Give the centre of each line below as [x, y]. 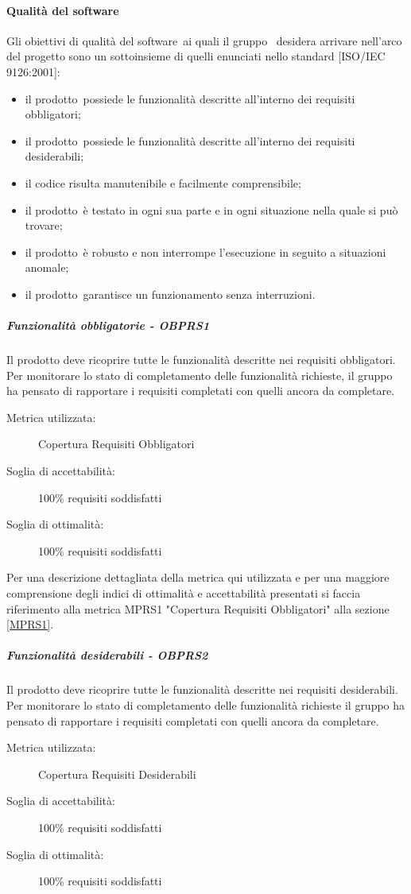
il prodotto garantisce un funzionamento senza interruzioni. [170, 294]
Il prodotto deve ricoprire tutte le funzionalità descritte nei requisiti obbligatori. [201, 360]
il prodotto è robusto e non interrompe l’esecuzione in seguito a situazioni [205, 252]
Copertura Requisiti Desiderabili [117, 774]
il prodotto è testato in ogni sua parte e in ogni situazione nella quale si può [211, 209]
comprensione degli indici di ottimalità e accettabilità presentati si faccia [184, 593]
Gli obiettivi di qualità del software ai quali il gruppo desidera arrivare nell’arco [204, 40]
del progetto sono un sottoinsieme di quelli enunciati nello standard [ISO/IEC [196, 56]
